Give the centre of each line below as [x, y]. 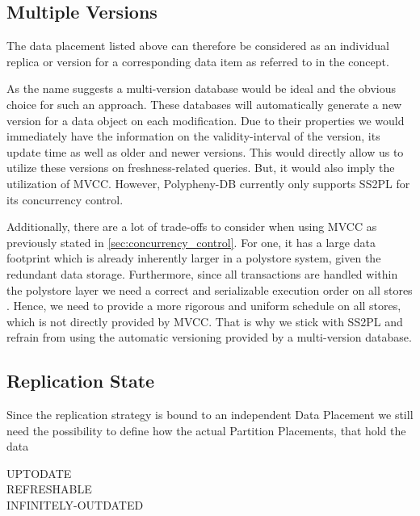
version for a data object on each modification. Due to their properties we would [206, 120]
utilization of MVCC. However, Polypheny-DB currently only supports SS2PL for [208, 183]
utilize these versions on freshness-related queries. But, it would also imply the [201, 168]
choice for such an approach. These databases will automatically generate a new [204, 104]
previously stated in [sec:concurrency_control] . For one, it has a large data [191, 242]
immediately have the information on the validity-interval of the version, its [193, 136]
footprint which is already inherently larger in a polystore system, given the [194, 258]
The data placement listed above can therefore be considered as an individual [198, 46]
